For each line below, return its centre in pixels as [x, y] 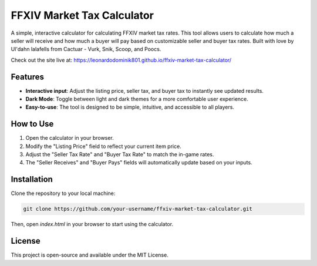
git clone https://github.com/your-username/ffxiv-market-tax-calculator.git [138, 209]
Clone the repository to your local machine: [63, 193]
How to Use [32, 124]
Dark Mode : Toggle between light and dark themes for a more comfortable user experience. [137, 99]
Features [27, 77]
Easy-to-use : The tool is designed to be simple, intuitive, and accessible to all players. [130, 107]
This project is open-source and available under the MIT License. [90, 255]
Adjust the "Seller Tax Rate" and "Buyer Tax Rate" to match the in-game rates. [120, 154]
